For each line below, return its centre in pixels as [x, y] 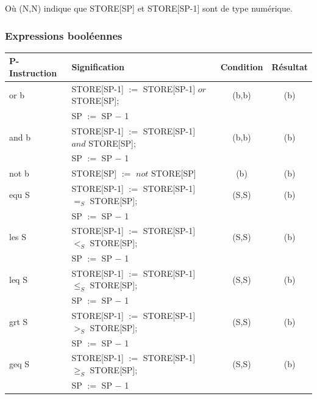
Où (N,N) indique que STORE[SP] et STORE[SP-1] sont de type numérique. [149, 8]
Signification [98, 67]
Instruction [33, 72]
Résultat [290, 67]
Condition [242, 67]
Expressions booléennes [64, 35]
